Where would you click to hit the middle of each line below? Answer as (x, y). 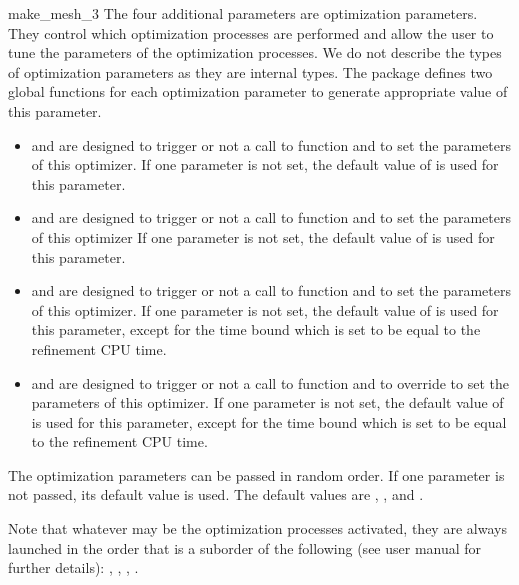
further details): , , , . (73, 567)
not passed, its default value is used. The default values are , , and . (216, 494)
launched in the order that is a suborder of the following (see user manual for (245, 547)
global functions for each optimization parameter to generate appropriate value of (258, 91)
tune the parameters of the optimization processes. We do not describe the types (255, 52)
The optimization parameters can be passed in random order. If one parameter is (256, 474)
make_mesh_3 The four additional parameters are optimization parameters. (243, 13)
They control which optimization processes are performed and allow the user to (251, 32)
